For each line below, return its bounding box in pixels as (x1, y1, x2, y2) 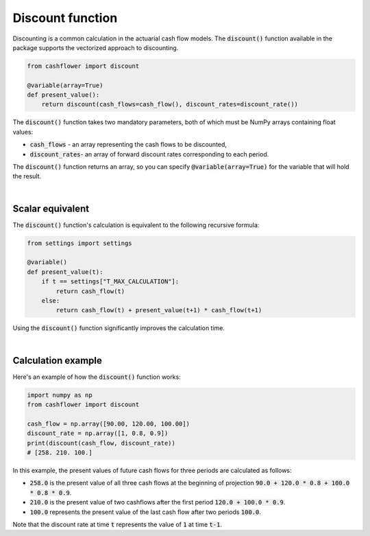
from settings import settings (27, 239, 133, 247)
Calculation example (12, 354, 103, 366)
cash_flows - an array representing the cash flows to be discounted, (29, 141, 227, 149)
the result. (12, 172, 42, 180)
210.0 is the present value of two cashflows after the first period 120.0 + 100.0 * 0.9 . (29, 498, 286, 506)
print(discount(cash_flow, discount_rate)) (27, 439, 176, 447)
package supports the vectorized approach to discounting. (12, 43, 179, 51)
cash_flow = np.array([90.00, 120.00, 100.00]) (27, 419, 190, 428)
